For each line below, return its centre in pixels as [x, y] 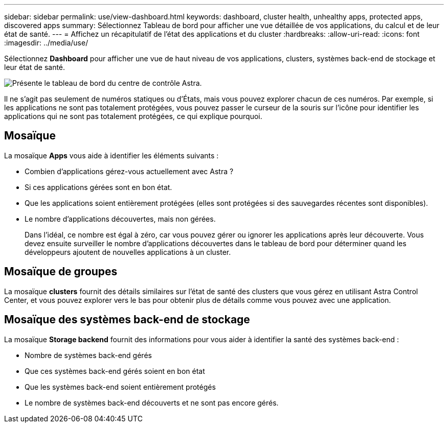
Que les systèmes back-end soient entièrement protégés [120, 387]
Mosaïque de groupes [61, 272]
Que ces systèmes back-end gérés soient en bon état [115, 371]
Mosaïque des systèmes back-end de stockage [127, 320]
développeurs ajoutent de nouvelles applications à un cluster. [128, 252]
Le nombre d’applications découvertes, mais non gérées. [120, 219]
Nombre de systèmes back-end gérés [88, 355]
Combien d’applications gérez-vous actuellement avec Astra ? [129, 171]
